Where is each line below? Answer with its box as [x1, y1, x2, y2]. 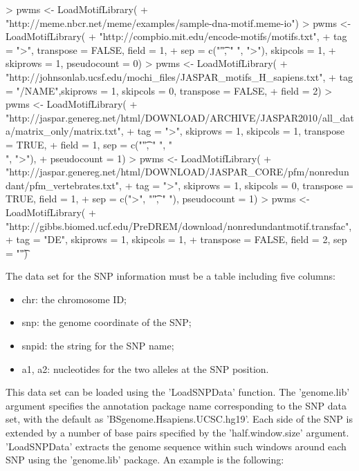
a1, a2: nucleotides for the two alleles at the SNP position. [21, 361, 269, 376]
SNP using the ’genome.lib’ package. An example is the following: [6, 452, 284, 467]
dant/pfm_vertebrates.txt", [6, 177, 122, 192]
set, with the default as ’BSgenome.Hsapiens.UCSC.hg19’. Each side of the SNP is [6, 412, 353, 426]
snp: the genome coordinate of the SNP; [21, 315, 192, 329]
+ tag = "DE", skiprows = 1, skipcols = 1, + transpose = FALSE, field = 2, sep [6, 232, 347, 247]
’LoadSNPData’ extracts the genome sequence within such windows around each [6, 439, 347, 453]
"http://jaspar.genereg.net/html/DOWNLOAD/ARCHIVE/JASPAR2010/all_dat [6, 110, 354, 124]
